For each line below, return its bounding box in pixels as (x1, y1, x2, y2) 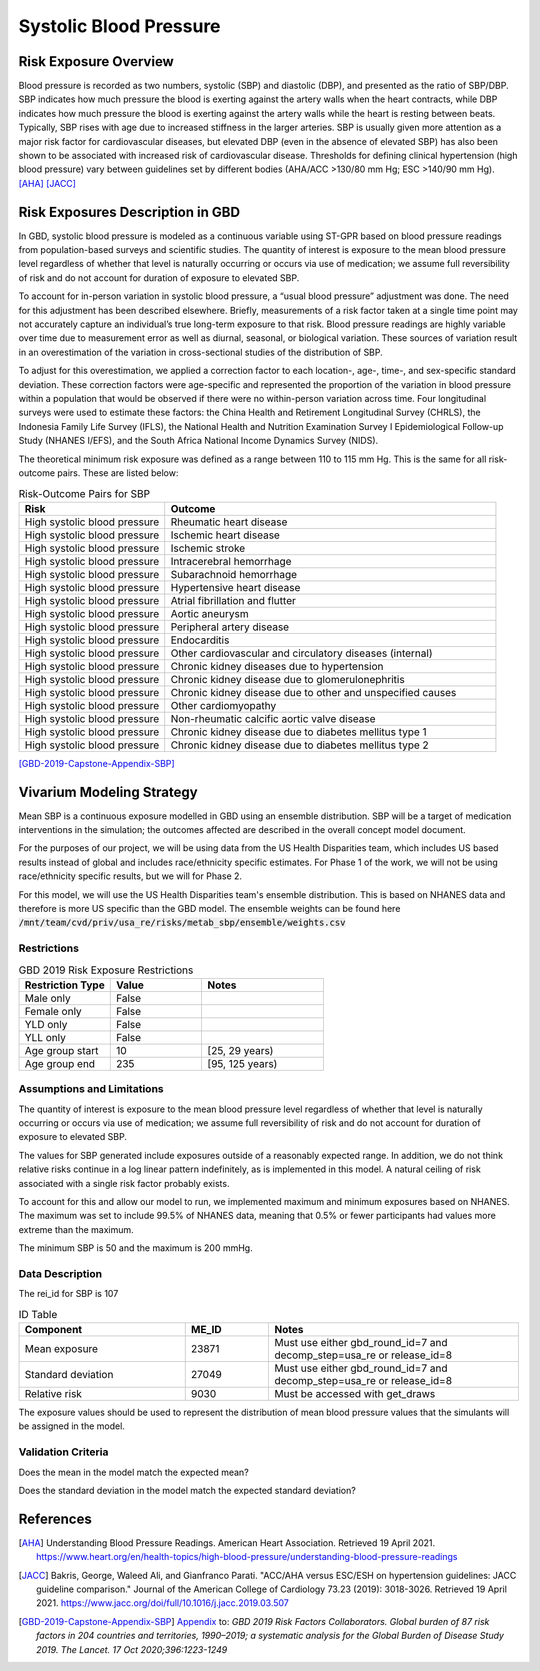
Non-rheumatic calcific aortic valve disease (170, 711, 376, 725)
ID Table (18, 1307, 58, 1321)
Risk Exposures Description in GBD (18, 203, 240, 220)
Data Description (18, 1266, 103, 1280)
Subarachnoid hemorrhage (170, 567, 298, 581)
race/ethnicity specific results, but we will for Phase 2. (18, 870, 243, 882)
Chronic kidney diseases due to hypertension (170, 659, 384, 673)
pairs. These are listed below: (56, 466, 179, 479)
